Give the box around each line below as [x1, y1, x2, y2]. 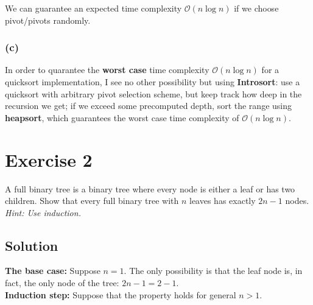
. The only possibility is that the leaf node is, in [124, 264, 303, 277]
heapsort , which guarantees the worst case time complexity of [5, 111, 239, 124]
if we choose [234, 2, 279, 14]
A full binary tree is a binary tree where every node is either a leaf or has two [5, 182, 295, 195]
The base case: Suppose [5, 264, 100, 277]
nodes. [285, 194, 309, 207]
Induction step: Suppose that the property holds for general [5, 288, 236, 301]
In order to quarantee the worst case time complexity [5, 63, 209, 76]
